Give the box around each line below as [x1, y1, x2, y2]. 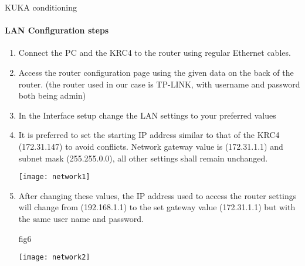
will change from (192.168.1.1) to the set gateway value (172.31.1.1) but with [18, 201, 296, 213]
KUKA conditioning [5, 1, 77, 13]
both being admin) [18, 89, 86, 102]
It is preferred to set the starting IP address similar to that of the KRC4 [18, 129, 280, 141]
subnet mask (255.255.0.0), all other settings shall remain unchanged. [18, 151, 268, 164]
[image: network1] [18, 173, 90, 181]
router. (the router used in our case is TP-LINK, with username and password [18, 78, 300, 90]
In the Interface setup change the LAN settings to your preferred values [18, 109, 276, 121]
